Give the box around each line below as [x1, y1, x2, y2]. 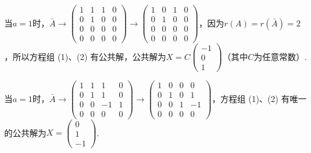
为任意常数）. [253, 50, 307, 62]
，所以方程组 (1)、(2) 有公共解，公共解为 [4, 50, 167, 62]
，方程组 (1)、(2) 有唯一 [212, 92, 307, 104]
